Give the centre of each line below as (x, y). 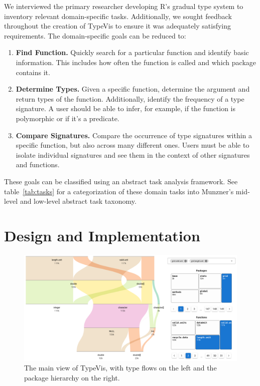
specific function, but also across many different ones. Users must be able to (133, 145)
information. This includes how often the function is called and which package (136, 62)
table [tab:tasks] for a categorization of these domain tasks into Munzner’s (119, 191)
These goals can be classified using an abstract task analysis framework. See (121, 181)
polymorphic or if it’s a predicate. (68, 118)
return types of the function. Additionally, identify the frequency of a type (130, 98)
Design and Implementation (102, 235)
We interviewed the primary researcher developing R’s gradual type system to (124, 6)
